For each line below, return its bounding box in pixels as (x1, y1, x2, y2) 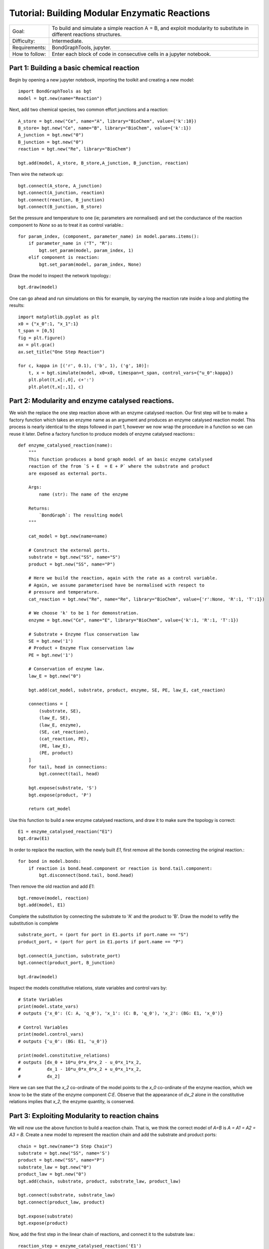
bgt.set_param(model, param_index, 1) (39, 247, 134, 253)
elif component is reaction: (28, 255, 100, 260)
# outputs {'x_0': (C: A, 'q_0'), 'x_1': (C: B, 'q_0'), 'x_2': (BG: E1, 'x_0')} (18, 1011, 223, 1016)
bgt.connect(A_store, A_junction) (18, 183, 102, 188)
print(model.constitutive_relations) (18, 1052, 111, 1058)
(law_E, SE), (39, 715, 71, 721)
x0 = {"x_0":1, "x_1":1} (18, 321, 79, 327)
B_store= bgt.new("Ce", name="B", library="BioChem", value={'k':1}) (18, 125, 192, 131)
